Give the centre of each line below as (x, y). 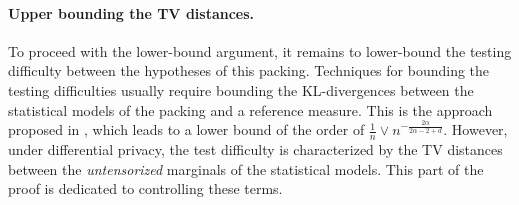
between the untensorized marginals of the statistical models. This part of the (246, 168)
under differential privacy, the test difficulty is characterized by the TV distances (255, 149)
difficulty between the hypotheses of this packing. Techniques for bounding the (249, 70)
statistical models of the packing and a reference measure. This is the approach (250, 109)
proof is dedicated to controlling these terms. (145, 188)
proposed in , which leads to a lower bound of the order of (186, 129)
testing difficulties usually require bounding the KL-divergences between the (241, 89)
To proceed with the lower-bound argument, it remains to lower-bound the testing (260, 50)
